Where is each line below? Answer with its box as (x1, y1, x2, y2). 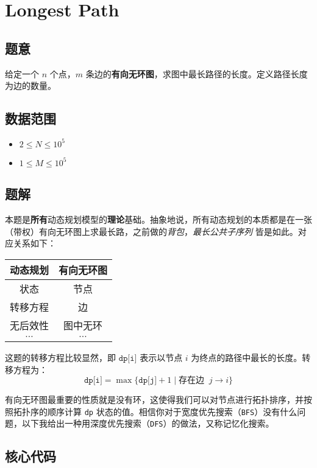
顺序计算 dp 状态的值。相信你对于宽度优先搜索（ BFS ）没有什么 (47, 405, 297, 417)
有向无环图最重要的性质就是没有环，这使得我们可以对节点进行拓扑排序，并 (5, 393, 304, 406)
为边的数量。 (5, 79, 56, 92)
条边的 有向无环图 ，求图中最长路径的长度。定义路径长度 (85, 67, 308, 80)
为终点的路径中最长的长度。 (191, 351, 302, 363)
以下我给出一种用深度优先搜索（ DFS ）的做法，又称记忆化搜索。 (21, 417, 274, 430)
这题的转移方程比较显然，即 (5, 351, 116, 363)
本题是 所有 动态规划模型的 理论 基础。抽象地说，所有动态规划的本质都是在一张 (5, 213, 312, 226)
